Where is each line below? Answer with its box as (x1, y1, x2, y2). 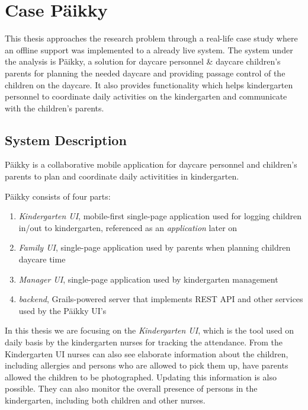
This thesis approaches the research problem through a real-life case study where (5, 32, 298, 44)
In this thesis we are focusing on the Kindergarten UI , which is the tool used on (5, 324, 294, 337)
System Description (5, 130, 127, 149)
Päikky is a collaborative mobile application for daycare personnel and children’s (5, 158, 297, 171)
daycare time (18, 253, 66, 265)
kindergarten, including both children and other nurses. (5, 393, 206, 406)
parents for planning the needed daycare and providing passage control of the (5, 66, 285, 79)
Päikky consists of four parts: (5, 190, 111, 202)
